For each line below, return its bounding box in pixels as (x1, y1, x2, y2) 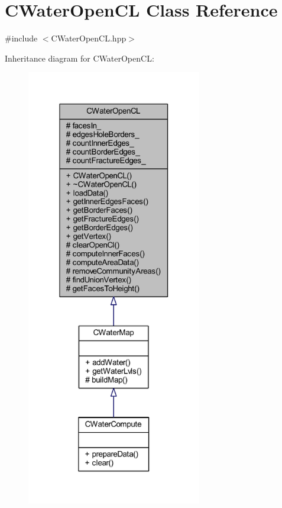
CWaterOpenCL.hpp (51, 32, 127, 44)
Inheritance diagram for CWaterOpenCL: (5, 52, 154, 64)
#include (5, 32, 38, 44)
